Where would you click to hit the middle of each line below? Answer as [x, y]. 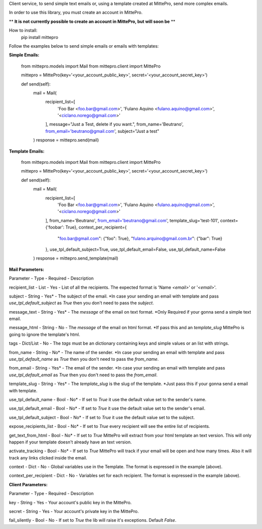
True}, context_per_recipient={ [96, 227]
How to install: [23, 30]
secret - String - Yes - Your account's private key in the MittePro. [74, 511]
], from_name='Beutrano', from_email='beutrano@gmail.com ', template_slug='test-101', [132, 220]
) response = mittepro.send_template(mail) [76, 258]
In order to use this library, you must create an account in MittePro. [76, 13]
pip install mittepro [40, 37]
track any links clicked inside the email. [48, 458]
